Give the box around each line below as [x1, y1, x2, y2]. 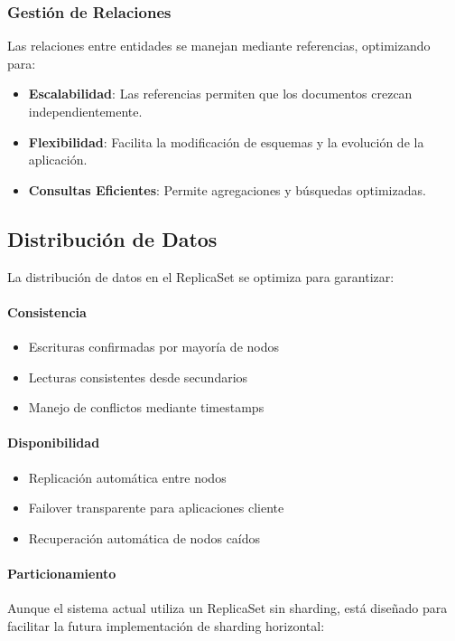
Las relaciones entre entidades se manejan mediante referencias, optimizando [7, 36, 431, 55]
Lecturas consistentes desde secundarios [28, 367, 248, 386]
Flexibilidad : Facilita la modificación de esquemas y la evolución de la [28, 132, 424, 151]
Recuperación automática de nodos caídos [28, 528, 261, 547]
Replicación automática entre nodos [28, 467, 227, 486]
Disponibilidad [7, 433, 100, 452]
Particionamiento [7, 563, 116, 582]
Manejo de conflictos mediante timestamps [28, 398, 265, 417]
